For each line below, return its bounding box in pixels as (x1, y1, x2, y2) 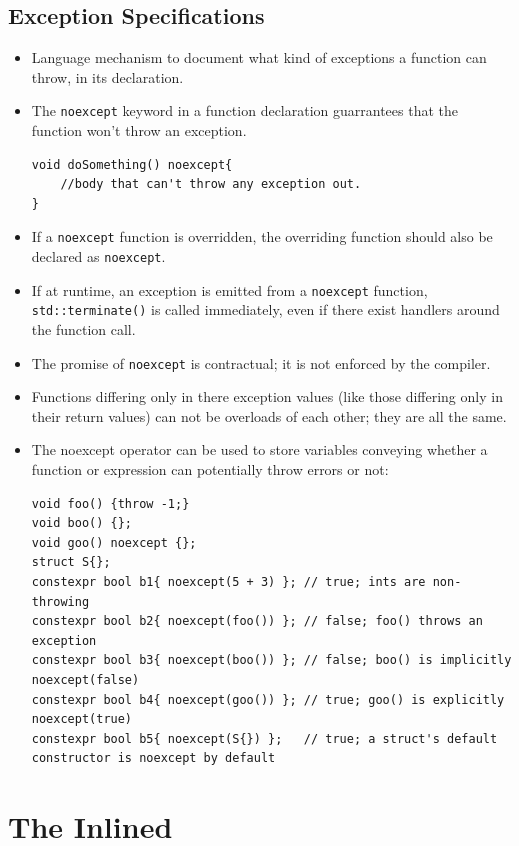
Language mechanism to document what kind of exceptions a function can (31, 47, 487, 68)
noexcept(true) (31, 712, 133, 727)
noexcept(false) (31, 673, 140, 688)
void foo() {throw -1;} (31, 496, 190, 511)
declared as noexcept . (31, 246, 166, 267)
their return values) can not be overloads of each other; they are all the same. (31, 405, 507, 426)
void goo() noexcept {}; (31, 535, 197, 550)
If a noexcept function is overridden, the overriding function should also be (31, 226, 493, 247)
